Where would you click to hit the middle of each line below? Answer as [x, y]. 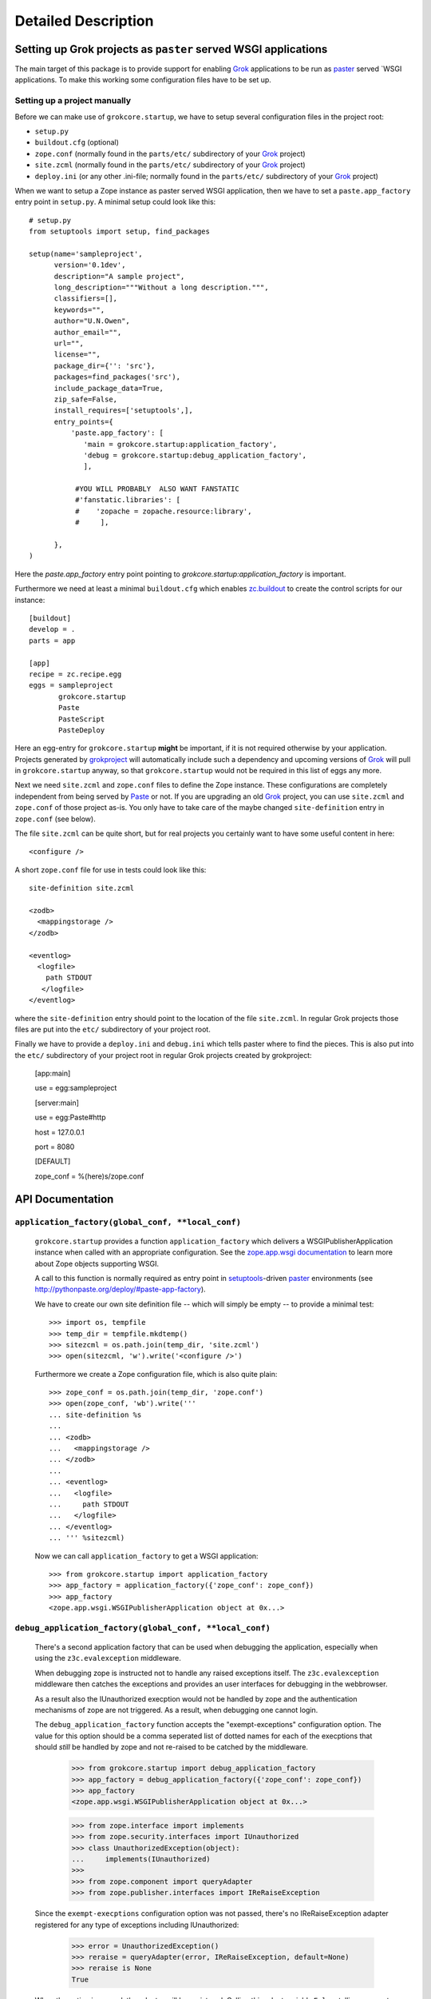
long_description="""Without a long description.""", [161, 287]
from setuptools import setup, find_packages [120, 231]
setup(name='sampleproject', [86, 253]
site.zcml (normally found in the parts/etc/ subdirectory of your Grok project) [170, 165]
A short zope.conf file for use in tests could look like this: [111, 870]
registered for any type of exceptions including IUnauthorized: [137, 1925]
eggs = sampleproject [71, 685]
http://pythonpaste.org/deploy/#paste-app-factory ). [121, 1289]
